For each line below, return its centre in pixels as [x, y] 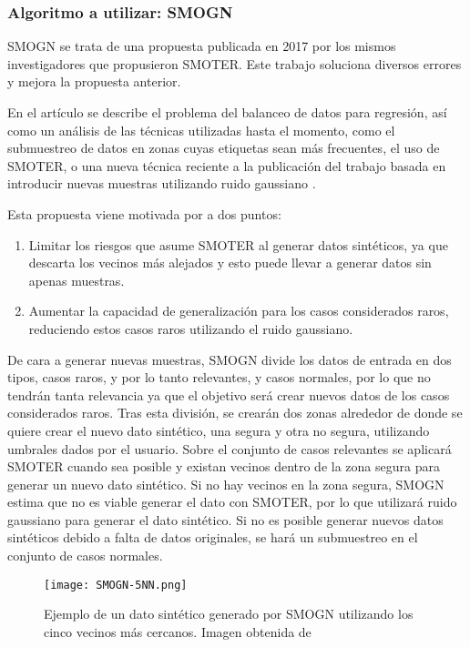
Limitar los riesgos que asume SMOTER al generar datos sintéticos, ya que [238, 244]
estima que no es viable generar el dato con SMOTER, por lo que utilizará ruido [232, 502]
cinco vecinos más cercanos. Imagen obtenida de [178, 631]
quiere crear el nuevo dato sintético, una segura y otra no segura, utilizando [219, 430]
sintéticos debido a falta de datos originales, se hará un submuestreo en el [213, 537]
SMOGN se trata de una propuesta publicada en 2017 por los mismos [202, 46]
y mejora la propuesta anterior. [94, 81]
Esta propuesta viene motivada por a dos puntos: [144, 213]
